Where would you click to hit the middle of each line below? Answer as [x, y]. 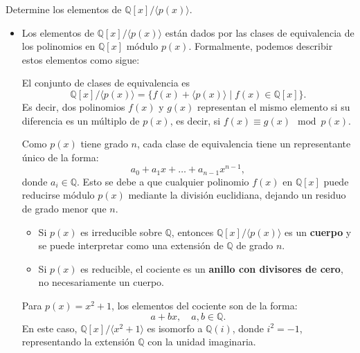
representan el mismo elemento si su [274, 106]
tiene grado [104, 144]
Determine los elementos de [64, 9]
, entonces [192, 232]
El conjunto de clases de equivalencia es [106, 83]
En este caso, [49, 328]
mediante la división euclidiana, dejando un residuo [237, 195]
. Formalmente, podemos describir [261, 46]
